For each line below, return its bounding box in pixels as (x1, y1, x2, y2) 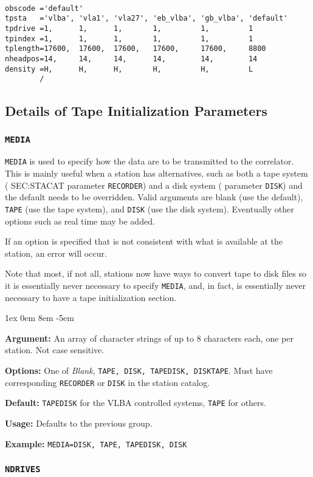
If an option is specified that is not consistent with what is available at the (5, 235, 283, 248)
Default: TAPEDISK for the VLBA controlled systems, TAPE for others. (5, 396, 266, 409)
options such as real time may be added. (5, 214, 155, 227)
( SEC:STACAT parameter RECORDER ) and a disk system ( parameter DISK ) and (5, 178, 303, 191)
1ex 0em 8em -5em (5, 311, 74, 324)
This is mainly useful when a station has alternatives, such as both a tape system (5, 167, 308, 180)
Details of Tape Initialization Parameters (5, 101, 267, 120)
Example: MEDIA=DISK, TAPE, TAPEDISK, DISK (5, 437, 187, 450)
